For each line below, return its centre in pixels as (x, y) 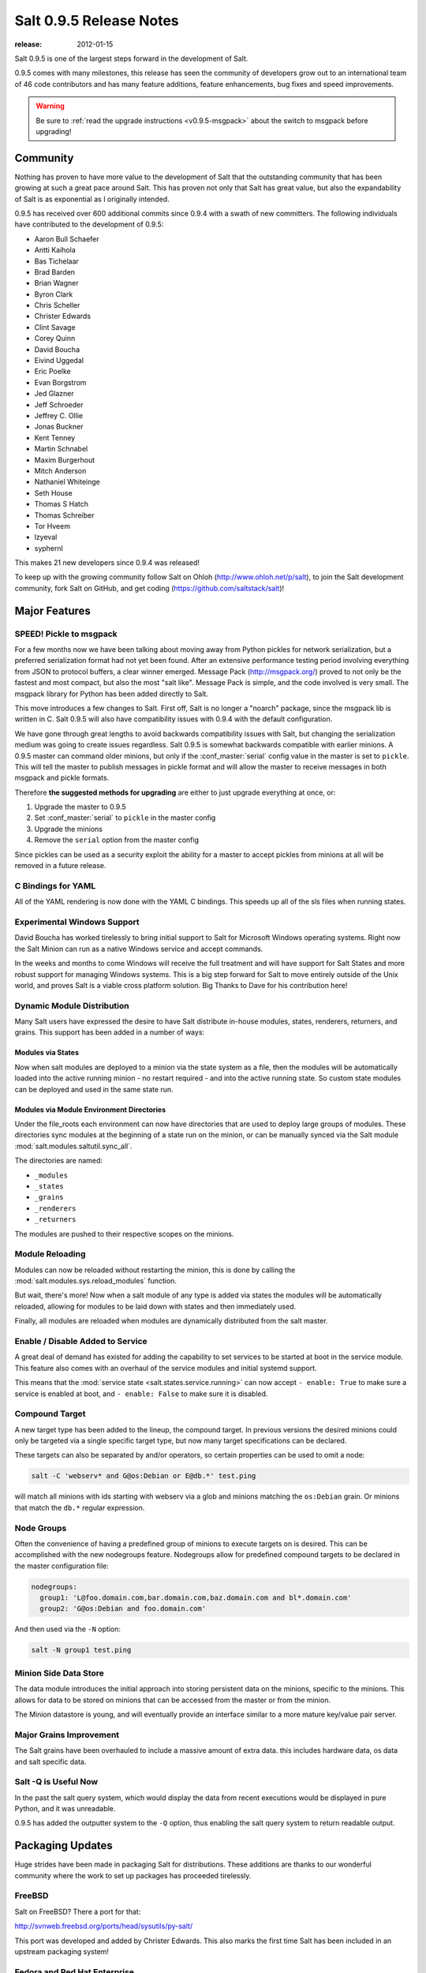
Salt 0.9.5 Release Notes (97, 21)
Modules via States (47, 1053)
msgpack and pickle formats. (62, 778)
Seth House (53, 492)
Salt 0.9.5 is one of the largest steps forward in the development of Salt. (131, 58)
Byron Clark (54, 294)
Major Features (52, 610)
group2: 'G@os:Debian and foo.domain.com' (123, 1609)
